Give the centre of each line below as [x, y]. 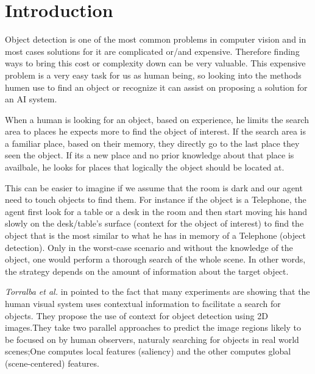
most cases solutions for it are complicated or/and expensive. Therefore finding [152, 51]
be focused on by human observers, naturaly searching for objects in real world [152, 339]
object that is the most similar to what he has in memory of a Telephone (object [155, 235]
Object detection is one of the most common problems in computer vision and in [156, 39]
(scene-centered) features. [52, 363]
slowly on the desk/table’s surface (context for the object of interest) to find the [154, 223]
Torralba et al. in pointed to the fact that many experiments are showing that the [157, 291]
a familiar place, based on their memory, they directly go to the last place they [152, 143]
